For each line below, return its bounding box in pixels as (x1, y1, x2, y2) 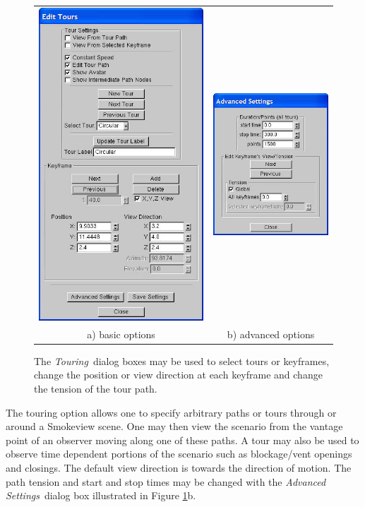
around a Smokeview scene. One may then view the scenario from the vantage (6, 419, 343, 434)
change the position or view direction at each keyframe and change (34, 367, 323, 382)
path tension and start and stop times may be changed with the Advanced (6, 474, 326, 489)
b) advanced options (227, 326, 315, 341)
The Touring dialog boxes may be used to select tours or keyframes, (34, 353, 330, 368)
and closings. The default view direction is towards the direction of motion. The (6, 460, 352, 475)
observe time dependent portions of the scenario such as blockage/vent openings (6, 446, 352, 461)
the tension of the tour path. (34, 381, 157, 396)
